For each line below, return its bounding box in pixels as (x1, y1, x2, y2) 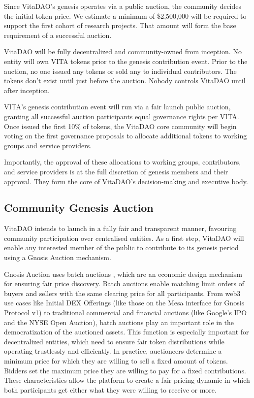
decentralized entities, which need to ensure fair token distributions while (4, 336, 224, 346)
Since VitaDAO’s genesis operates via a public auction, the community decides (4, 1, 242, 11)
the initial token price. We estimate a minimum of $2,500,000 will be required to (4, 10, 247, 21)
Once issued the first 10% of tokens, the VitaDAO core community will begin (4, 121, 237, 131)
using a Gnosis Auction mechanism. (4, 252, 111, 263)
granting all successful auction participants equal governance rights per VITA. (4, 111, 239, 121)
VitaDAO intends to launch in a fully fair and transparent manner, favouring (4, 223, 237, 233)
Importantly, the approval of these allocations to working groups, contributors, (4, 157, 241, 167)
